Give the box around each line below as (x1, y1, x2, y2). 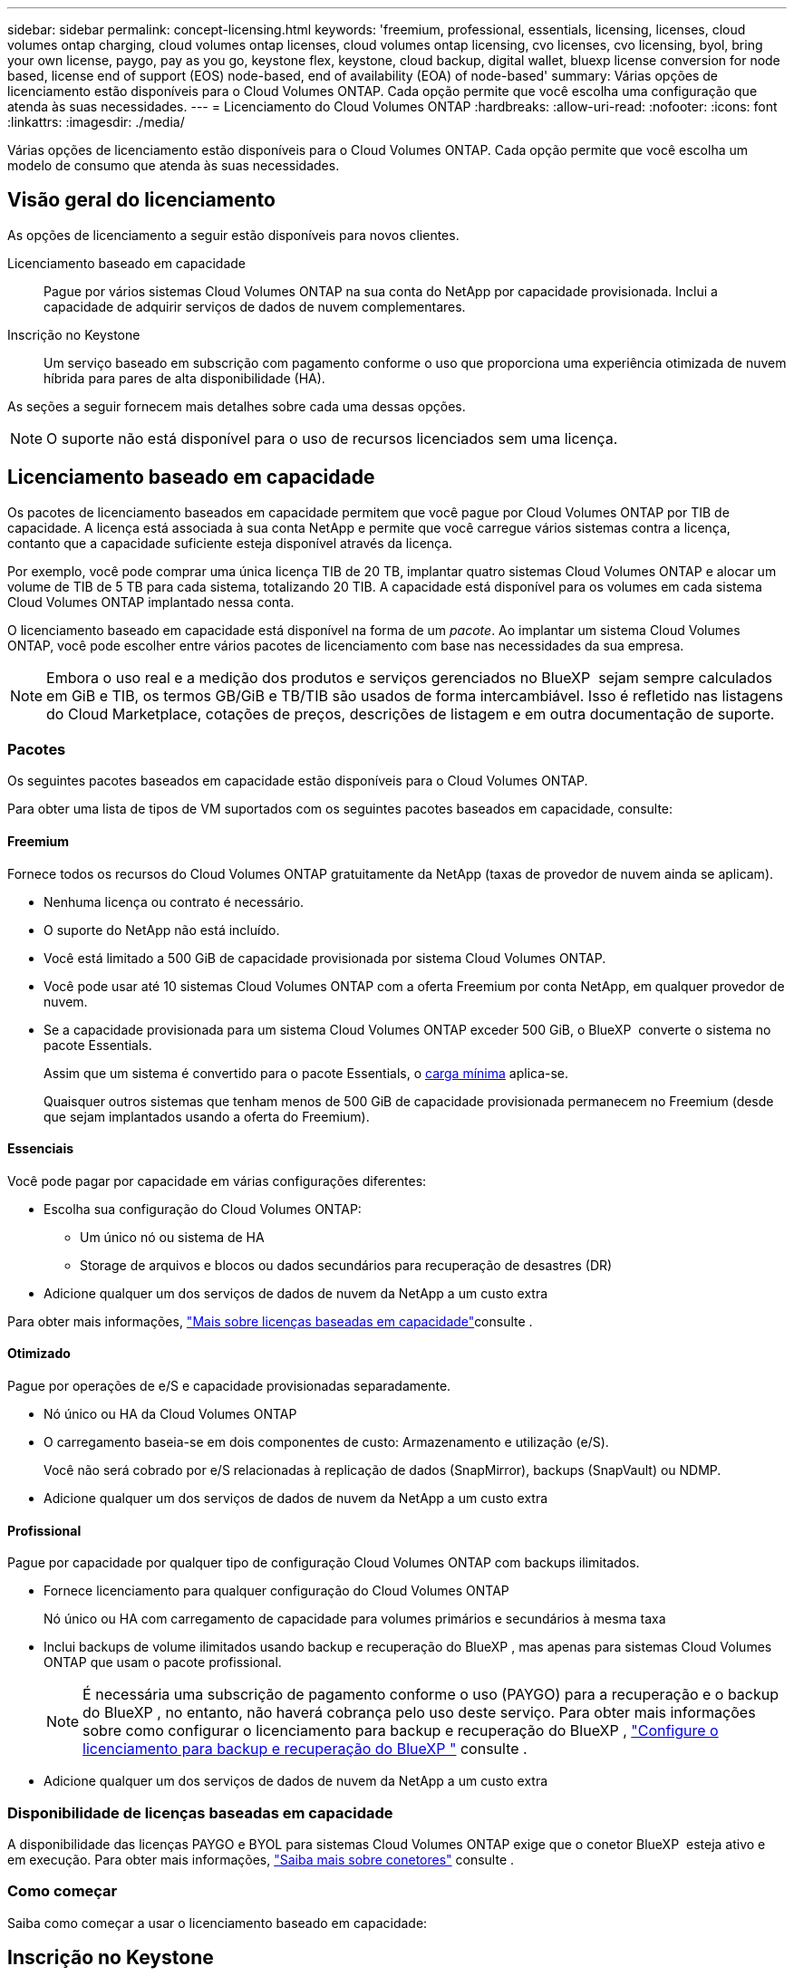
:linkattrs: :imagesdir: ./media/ (7, 114, 185, 130)
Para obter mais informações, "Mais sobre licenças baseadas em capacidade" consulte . (7, 1313, 533, 1329)
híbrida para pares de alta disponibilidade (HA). (44, 370, 325, 386)
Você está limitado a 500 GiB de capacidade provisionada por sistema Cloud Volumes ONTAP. (44, 949, 606, 966)
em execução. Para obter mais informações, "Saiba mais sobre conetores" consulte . (7, 1852, 515, 1868)
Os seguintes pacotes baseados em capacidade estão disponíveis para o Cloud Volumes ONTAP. (7, 773, 588, 789)
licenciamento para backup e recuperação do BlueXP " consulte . (82, 1740, 528, 1759)
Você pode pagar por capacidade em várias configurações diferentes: (7, 1172, 427, 1189)
